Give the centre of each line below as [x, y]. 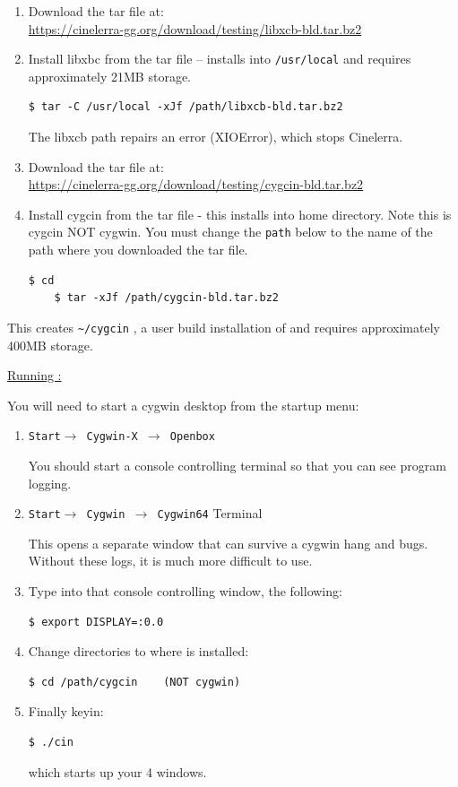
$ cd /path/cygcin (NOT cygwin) [134, 682]
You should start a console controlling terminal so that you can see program [237, 465]
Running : [35, 375]
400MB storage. [50, 345]
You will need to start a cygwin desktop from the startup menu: [183, 405]
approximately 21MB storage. [109, 76]
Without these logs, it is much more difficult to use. [170, 561]
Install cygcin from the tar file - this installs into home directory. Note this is [240, 214]
